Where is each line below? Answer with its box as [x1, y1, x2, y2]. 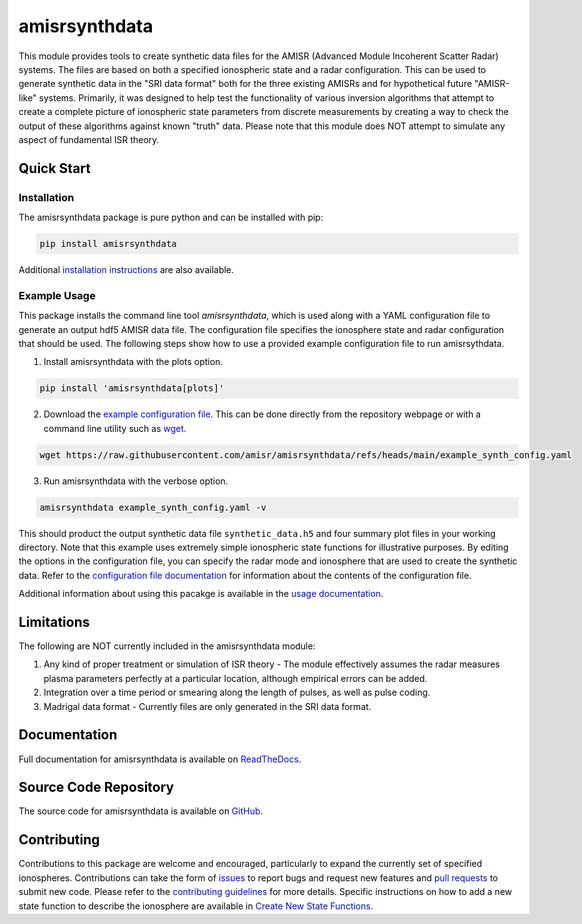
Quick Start [18, 160, 91, 177]
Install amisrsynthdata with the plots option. [43, 356, 224, 368]
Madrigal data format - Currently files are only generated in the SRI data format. [43, 700, 372, 712]
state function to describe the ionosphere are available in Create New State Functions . [18, 900, 374, 912]
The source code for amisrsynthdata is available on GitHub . [18, 805, 264, 817]
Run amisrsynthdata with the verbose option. [43, 475, 229, 487]
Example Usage [18, 288, 96, 302]
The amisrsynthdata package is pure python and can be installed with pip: [18, 211, 324, 224]
